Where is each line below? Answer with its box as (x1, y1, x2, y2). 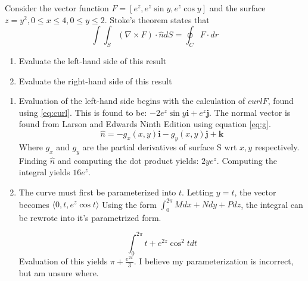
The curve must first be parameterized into (18, 185, 176, 198)
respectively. (254, 140, 300, 153)
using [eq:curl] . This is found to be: (18, 106, 147, 118)
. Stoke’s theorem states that (104, 13, 210, 26)
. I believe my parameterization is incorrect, (133, 254, 294, 267)
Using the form (101, 198, 157, 210)
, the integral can (241, 198, 303, 210)
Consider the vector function (5, 2, 109, 14)
